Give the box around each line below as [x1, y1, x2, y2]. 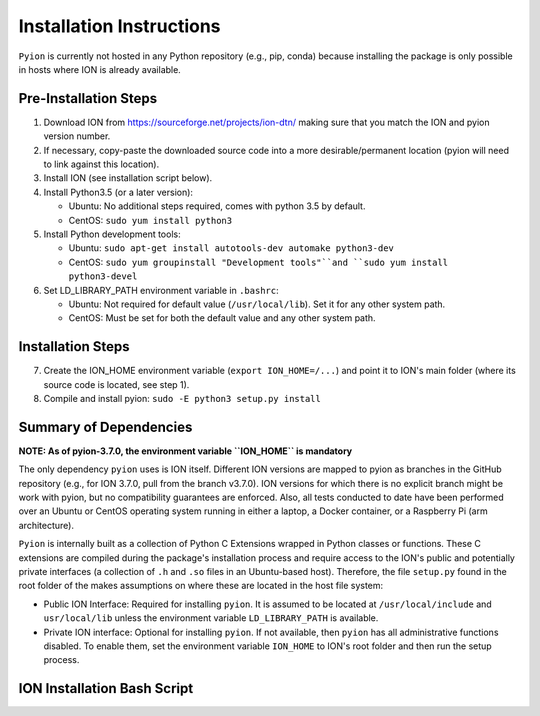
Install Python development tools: [43, 228, 181, 240]
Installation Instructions [18, 15, 221, 37]
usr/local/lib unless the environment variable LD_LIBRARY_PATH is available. [43, 612, 379, 624]
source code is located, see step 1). [43, 378, 190, 390]
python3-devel [68, 271, 138, 282]
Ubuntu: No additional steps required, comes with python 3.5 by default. [68, 200, 366, 212]
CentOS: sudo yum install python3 [68, 214, 233, 226]
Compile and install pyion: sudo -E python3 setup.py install [43, 393, 322, 404]
